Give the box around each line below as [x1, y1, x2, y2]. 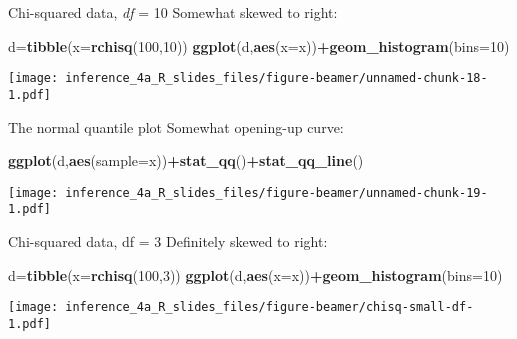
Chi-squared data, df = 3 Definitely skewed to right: [8, 231, 328, 251]
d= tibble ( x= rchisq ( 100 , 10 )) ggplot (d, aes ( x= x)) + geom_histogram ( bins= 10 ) [8, 35, 510, 56]
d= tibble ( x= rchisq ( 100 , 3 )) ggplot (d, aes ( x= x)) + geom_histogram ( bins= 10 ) [8, 264, 503, 285]
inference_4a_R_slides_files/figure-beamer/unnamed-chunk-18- [65, 71, 488, 86]
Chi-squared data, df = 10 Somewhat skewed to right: [8, 2, 338, 22]
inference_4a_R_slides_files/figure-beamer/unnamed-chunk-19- [65, 185, 488, 200]
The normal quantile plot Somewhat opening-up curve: [8, 116, 344, 137]
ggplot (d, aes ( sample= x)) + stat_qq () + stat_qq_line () [8, 150, 364, 171]
